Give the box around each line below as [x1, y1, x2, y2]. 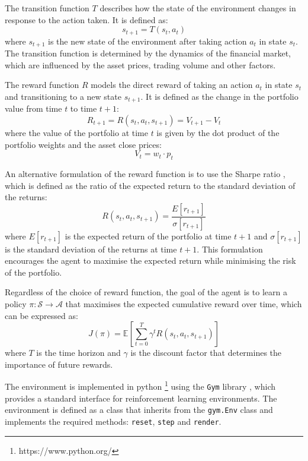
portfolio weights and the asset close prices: [5, 138, 162, 150]
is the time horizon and [36, 346, 121, 359]
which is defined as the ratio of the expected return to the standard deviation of [5, 179, 296, 191]
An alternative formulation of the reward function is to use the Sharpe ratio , [5, 167, 285, 179]
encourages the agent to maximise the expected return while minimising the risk [5, 254, 296, 267]
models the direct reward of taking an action [91, 78, 253, 91]
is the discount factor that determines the [130, 346, 282, 359]
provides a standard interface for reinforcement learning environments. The [5, 391, 277, 404]
